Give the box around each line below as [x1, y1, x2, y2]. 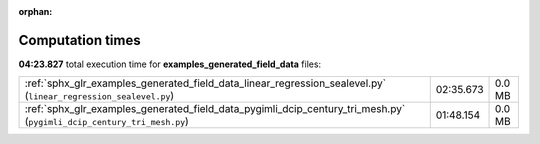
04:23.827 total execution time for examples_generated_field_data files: [18, 58, 322, 70]
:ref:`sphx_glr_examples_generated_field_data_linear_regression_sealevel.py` [24, 76, 387, 90]
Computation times [18, 31, 141, 49]
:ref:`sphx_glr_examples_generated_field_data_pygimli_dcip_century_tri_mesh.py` [24, 102, 406, 116]
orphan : [18, 6, 53, 17]
